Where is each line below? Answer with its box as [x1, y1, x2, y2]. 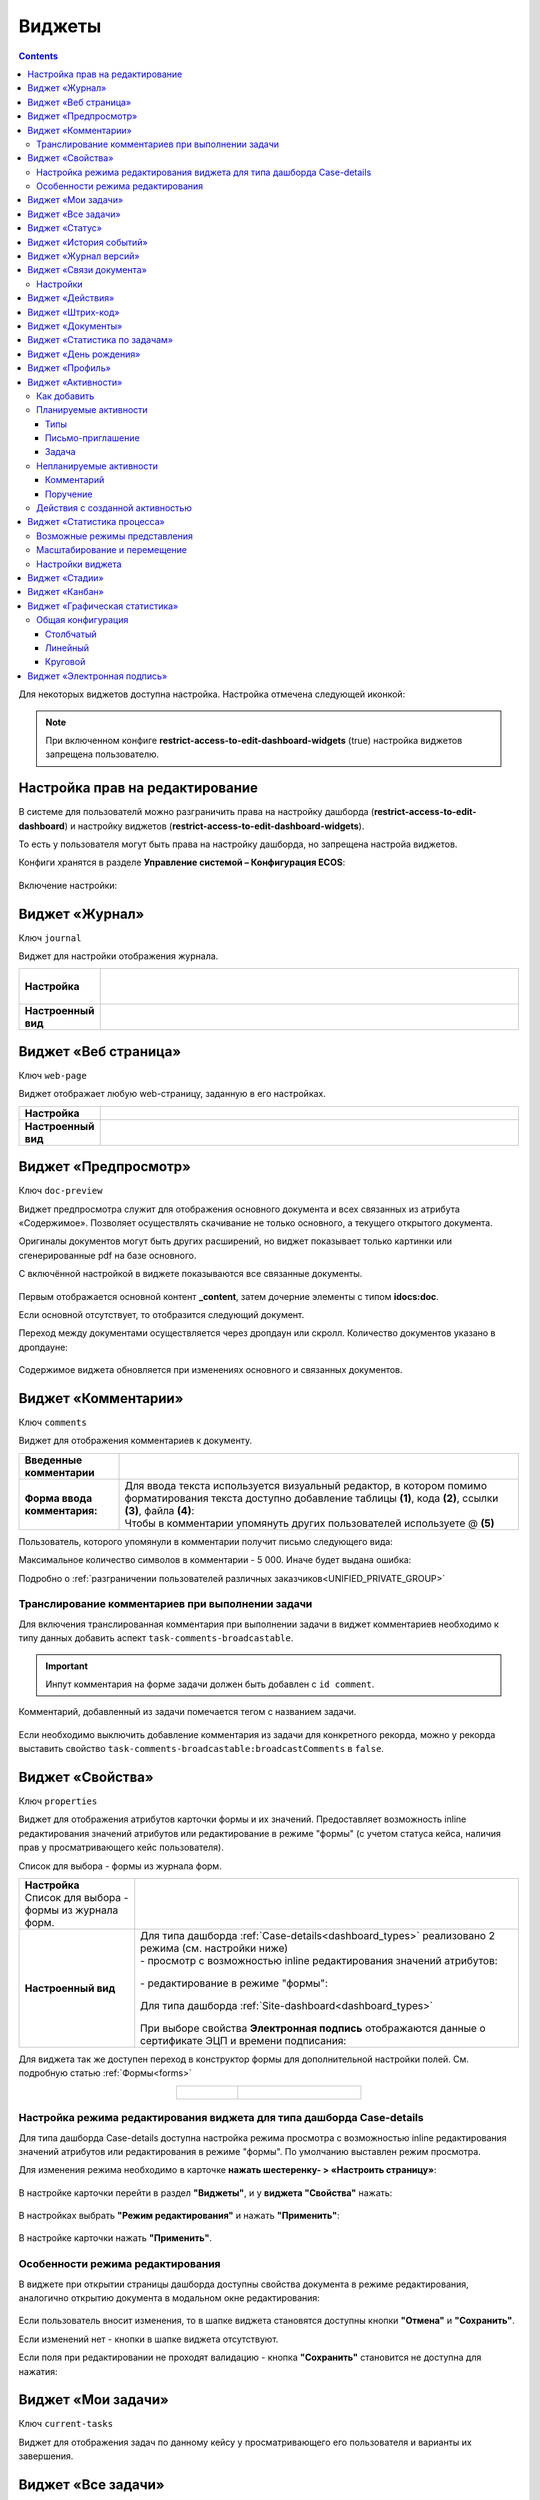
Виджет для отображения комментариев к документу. [18, 1435, 253, 1447]
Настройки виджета [36, 558, 122, 570]
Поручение [45, 488, 93, 500]
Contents [18, 50, 59, 62]
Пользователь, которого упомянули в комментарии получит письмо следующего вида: [18, 1535, 394, 1547]
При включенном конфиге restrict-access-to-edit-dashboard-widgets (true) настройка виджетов [45, 734, 463, 746]
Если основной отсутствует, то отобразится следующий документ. [18, 1309, 305, 1320]
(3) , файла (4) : [124, 1503, 195, 1517]
